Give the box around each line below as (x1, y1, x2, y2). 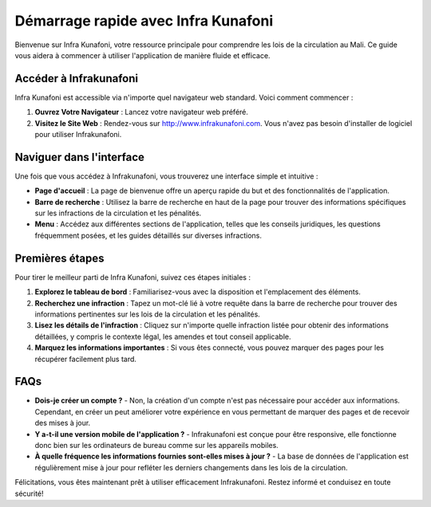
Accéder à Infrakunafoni (14, 72, 139, 85)
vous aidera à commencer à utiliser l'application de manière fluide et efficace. (14, 50, 271, 60)
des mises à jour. (34, 419, 91, 428)
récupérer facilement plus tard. (34, 354, 137, 364)
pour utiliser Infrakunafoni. (34, 130, 122, 140)
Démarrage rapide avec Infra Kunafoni (14, 12, 274, 29)
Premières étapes (14, 251, 105, 265)
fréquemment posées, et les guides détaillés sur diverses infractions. (34, 230, 263, 240)
